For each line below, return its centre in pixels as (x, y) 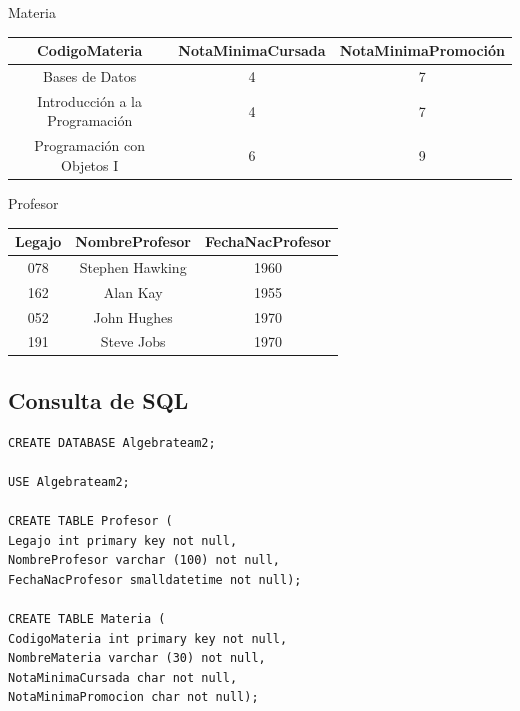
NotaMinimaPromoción (422, 50)
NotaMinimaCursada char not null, (123, 677)
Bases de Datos (90, 75)
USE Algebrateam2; (69, 481)
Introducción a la (89, 100)
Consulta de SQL (98, 399)
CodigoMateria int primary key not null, (148, 638)
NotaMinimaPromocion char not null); (133, 697)
